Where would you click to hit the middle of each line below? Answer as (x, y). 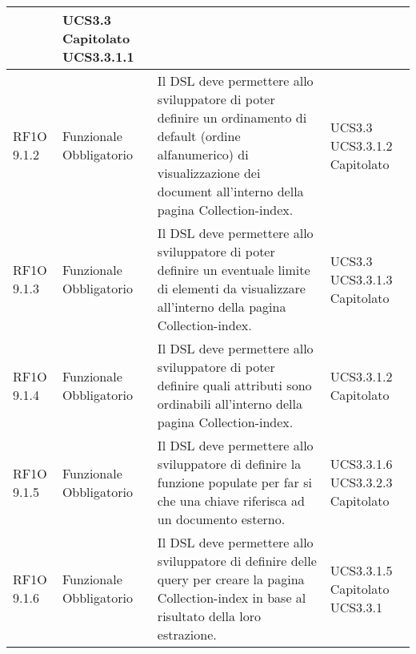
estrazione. (187, 634)
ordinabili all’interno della (230, 404)
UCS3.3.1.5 (361, 570)
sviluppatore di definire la (229, 464)
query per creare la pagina (231, 579)
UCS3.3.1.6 (361, 464)
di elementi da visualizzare (231, 288)
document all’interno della (230, 191)
